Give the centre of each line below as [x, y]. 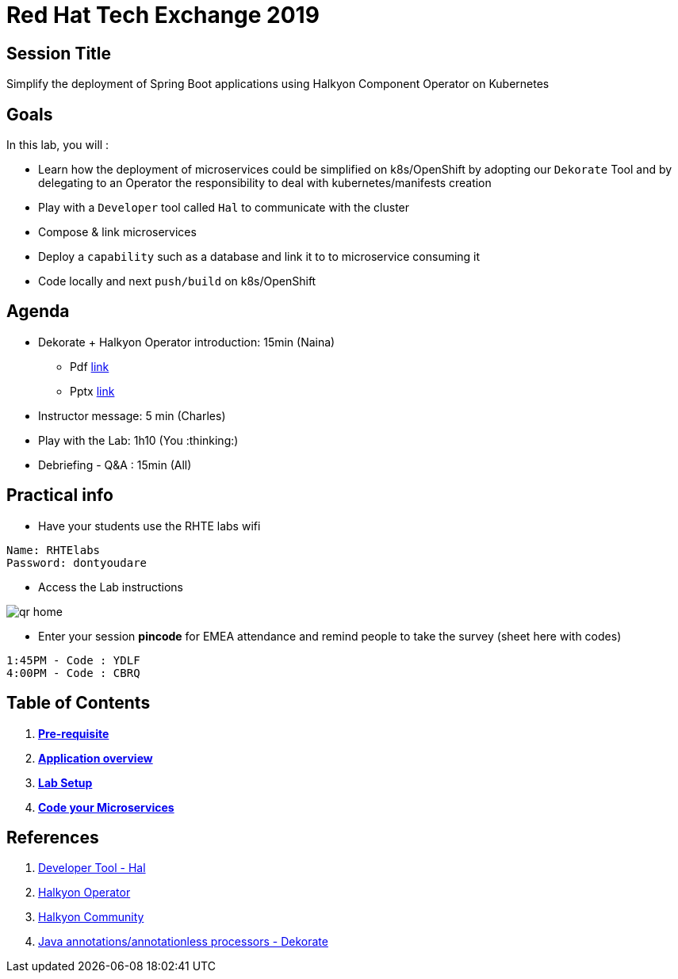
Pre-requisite [74, 733]
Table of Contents [79, 703]
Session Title [59, 53]
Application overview [96, 758]
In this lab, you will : [58, 145]
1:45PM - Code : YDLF [73, 660]
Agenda [38, 312]
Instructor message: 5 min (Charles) [132, 415]
